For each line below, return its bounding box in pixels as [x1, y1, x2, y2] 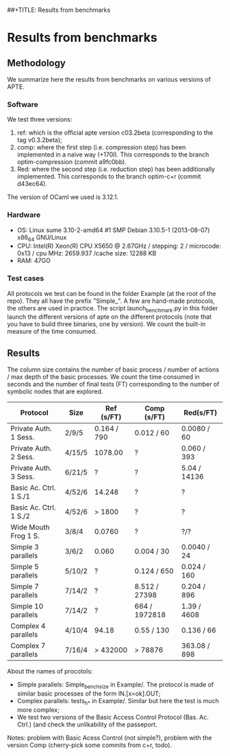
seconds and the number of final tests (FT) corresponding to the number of [7, 380, 220, 389]
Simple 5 [10, 562, 39, 572]
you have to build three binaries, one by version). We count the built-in [7, 320, 206, 328]
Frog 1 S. [10, 531, 40, 541]
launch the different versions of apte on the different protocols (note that [7, 312, 212, 321]
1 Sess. [10, 433, 35, 442]
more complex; [16, 705, 60, 713]
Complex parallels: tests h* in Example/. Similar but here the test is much [16, 697, 219, 707]
